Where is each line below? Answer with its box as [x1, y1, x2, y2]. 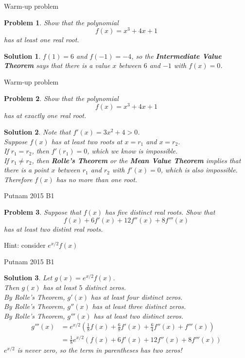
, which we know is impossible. [87, 146, 178, 156]
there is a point [4, 165, 49, 175]
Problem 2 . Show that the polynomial [4, 93, 119, 103]
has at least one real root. [4, 34, 79, 45]
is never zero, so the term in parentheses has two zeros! [17, 345, 182, 355]
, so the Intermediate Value [131, 51, 222, 61]
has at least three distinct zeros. [92, 301, 186, 311]
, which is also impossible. [160, 165, 238, 175]
